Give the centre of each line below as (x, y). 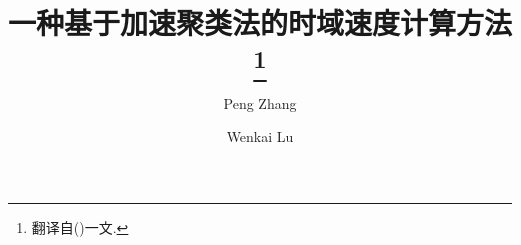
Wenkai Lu (260, 136)
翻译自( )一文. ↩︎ (80, 226)
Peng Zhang (260, 102)
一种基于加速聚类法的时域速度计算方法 (260, 22)
